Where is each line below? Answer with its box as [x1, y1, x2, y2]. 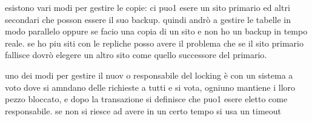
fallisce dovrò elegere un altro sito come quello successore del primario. [5, 48, 267, 61]
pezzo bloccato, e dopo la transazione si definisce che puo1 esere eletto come [5, 93, 288, 105]
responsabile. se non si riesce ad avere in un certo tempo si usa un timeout [5, 104, 282, 117]
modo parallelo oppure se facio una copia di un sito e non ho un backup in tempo [5, 25, 308, 38]
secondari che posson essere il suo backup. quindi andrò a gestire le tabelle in [5, 13, 291, 25]
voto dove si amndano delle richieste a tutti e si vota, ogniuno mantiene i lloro [5, 80, 296, 93]
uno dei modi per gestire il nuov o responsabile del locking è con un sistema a [5, 68, 293, 81]
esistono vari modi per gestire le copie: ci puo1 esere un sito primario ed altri [5, 1, 290, 13]
